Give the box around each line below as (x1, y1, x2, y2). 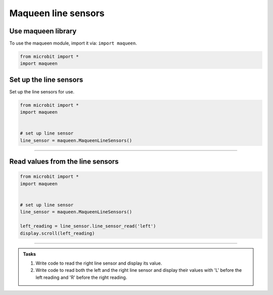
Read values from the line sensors (9, 157, 119, 166)
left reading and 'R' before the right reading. (35, 274, 127, 280)
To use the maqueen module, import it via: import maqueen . (9, 40, 138, 46)
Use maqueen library (9, 27, 77, 35)
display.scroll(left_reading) (20, 230, 95, 236)
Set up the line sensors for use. (9, 88, 75, 94)
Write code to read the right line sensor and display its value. (35, 260, 162, 266)
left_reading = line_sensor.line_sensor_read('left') (20, 223, 156, 229)
